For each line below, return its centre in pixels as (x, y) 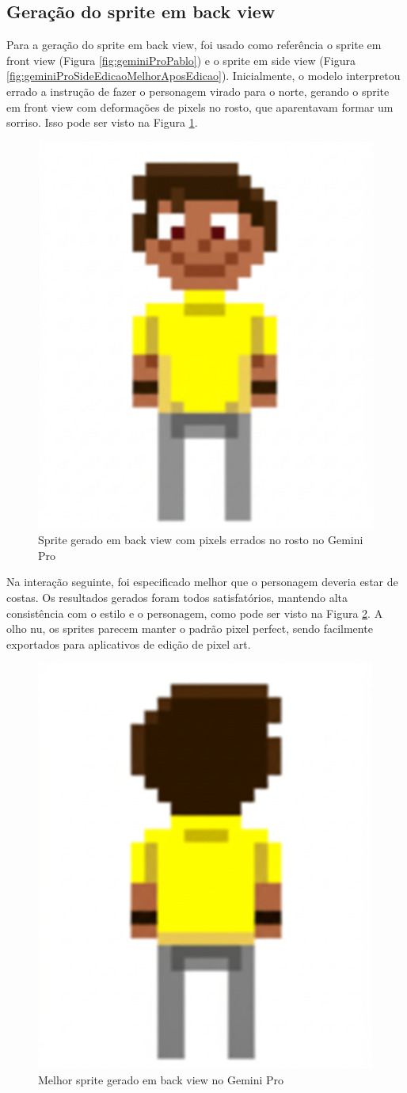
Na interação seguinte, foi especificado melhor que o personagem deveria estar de (202, 582)
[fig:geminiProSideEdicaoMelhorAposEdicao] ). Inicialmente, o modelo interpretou (203, 76)
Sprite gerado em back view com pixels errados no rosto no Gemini (201, 540)
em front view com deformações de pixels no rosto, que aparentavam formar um (200, 107)
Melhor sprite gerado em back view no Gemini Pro (161, 1080)
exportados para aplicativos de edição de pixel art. (129, 644)
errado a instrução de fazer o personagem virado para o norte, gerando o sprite (198, 91)
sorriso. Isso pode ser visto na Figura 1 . (102, 122)
